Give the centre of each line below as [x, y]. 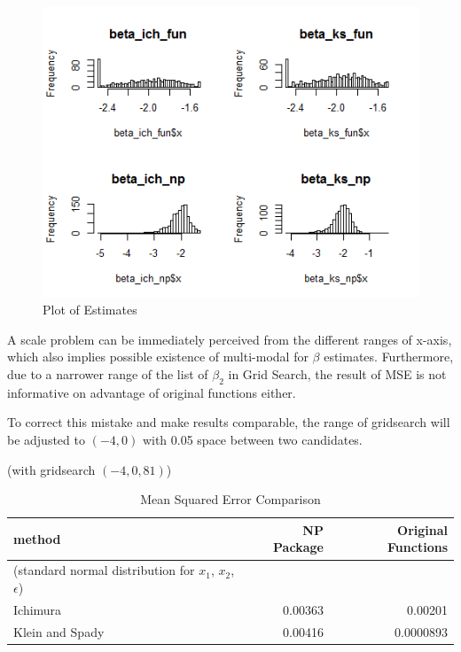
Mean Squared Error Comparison [230, 499]
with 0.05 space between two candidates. [252, 440]
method [37, 538]
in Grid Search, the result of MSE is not [337, 374]
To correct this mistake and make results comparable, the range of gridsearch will [229, 422]
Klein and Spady [59, 631]
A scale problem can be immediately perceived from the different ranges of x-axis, [230, 339]
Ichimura [38, 609]
